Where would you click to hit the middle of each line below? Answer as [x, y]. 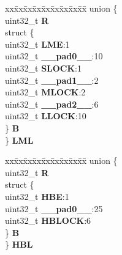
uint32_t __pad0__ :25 [54, 208]
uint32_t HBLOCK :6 [48, 220]
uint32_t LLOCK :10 [46, 116]
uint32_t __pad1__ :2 [52, 80]
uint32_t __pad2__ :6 [52, 104]
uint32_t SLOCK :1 [44, 68]
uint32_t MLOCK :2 [45, 92]
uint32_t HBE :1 [37, 196]
